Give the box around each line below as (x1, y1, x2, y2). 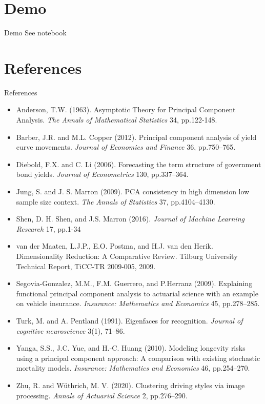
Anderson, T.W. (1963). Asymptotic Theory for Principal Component (16, 104, 236, 115)
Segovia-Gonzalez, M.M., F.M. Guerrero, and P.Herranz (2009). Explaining (16, 278, 253, 289)
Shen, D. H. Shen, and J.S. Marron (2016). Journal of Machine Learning (16, 213, 244, 224)
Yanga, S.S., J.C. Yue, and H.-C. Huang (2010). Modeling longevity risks (16, 342, 246, 353)
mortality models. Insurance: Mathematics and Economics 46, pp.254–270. (16, 362, 250, 373)
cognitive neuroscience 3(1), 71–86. (16, 325, 125, 336)
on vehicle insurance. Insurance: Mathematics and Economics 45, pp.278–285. (16, 298, 260, 309)
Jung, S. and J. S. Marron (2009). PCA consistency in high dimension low (16, 186, 250, 196)
